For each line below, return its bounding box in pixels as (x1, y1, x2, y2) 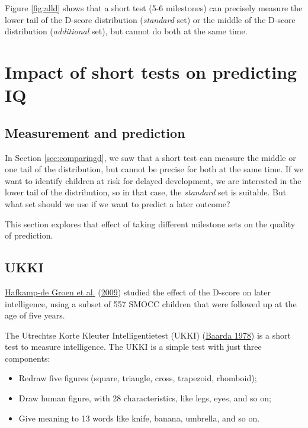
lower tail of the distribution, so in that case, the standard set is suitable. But (5, 186, 287, 198)
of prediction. (5, 229, 53, 242)
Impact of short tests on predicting (5, 59, 297, 83)
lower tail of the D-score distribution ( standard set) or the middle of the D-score (5, 13, 296, 25)
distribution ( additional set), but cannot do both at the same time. (5, 25, 248, 37)
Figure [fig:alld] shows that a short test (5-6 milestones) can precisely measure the (5, 2, 303, 14)
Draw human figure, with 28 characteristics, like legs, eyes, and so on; (18, 392, 271, 404)
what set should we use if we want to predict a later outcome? (5, 197, 230, 210)
